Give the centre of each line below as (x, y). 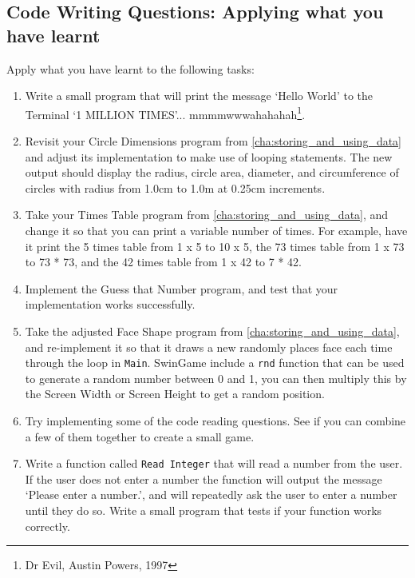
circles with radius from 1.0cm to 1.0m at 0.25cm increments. (175, 187)
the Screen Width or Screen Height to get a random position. (175, 394)
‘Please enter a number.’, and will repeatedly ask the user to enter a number (211, 494)
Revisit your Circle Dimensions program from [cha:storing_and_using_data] (213, 141)
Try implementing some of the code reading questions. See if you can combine (215, 421)
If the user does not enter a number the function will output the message (204, 478)
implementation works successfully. (110, 304)
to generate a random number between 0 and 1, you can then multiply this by (216, 378)
